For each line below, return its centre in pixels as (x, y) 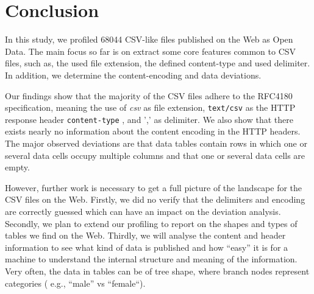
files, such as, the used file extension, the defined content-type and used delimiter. (158, 63)
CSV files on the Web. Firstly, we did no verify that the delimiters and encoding (155, 199)
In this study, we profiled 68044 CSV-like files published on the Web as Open (149, 39)
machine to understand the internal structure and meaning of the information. (151, 259)
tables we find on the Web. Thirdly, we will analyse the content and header (145, 235)
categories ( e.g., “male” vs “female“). (75, 283)
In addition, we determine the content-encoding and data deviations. (133, 75)
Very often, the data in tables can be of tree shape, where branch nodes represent (157, 271)
